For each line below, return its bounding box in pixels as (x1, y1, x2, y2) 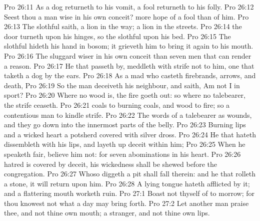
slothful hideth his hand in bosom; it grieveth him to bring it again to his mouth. (4, 41, 253, 51)
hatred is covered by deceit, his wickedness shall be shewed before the (4, 158, 217, 169)
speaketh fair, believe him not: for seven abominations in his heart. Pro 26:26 (4, 148, 241, 159)
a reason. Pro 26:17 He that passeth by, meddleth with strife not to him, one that (4, 60, 254, 71)
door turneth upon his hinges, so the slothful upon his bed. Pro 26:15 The (4, 31, 231, 41)
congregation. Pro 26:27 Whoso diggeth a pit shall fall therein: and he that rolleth (4, 168, 256, 179)
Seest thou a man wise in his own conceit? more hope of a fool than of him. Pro (4, 11, 249, 22)
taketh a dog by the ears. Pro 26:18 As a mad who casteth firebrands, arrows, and (4, 70, 256, 81)
